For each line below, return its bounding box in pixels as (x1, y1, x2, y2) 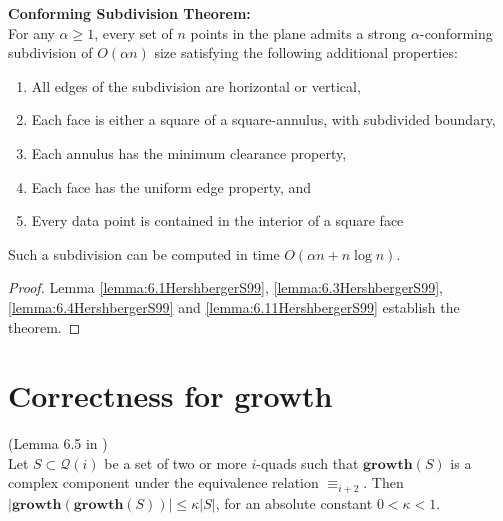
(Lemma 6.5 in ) (8, 433, 108, 454)
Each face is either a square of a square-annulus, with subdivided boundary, (31, 109, 496, 130)
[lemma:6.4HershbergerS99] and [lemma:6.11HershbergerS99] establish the (8, 296, 460, 317)
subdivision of (8, 42, 93, 63)
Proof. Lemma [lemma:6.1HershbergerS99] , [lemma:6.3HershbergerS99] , (8, 277, 443, 298)
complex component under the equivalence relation (8, 472, 319, 493)
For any (8, 22, 55, 43)
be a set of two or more (104, 452, 247, 473)
